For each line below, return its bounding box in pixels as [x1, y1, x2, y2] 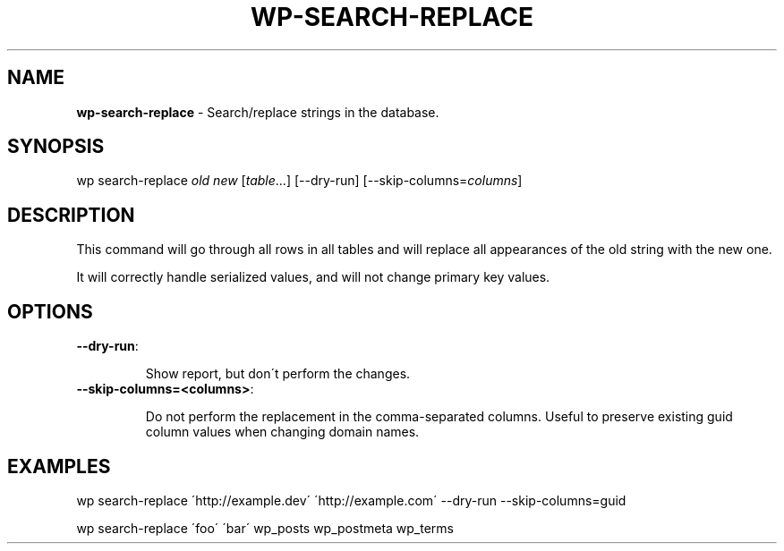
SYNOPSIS [7, 135, 105, 158]
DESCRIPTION [7, 203, 135, 226]
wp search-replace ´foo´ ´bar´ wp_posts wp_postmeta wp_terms [76, 520, 455, 536]
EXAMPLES [7, 454, 111, 478]
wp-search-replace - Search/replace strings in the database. [76, 104, 439, 120]
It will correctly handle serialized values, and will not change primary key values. [76, 269, 550, 285]
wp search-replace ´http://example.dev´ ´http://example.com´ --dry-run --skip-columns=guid [76, 492, 626, 508]
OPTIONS [7, 300, 93, 323]
